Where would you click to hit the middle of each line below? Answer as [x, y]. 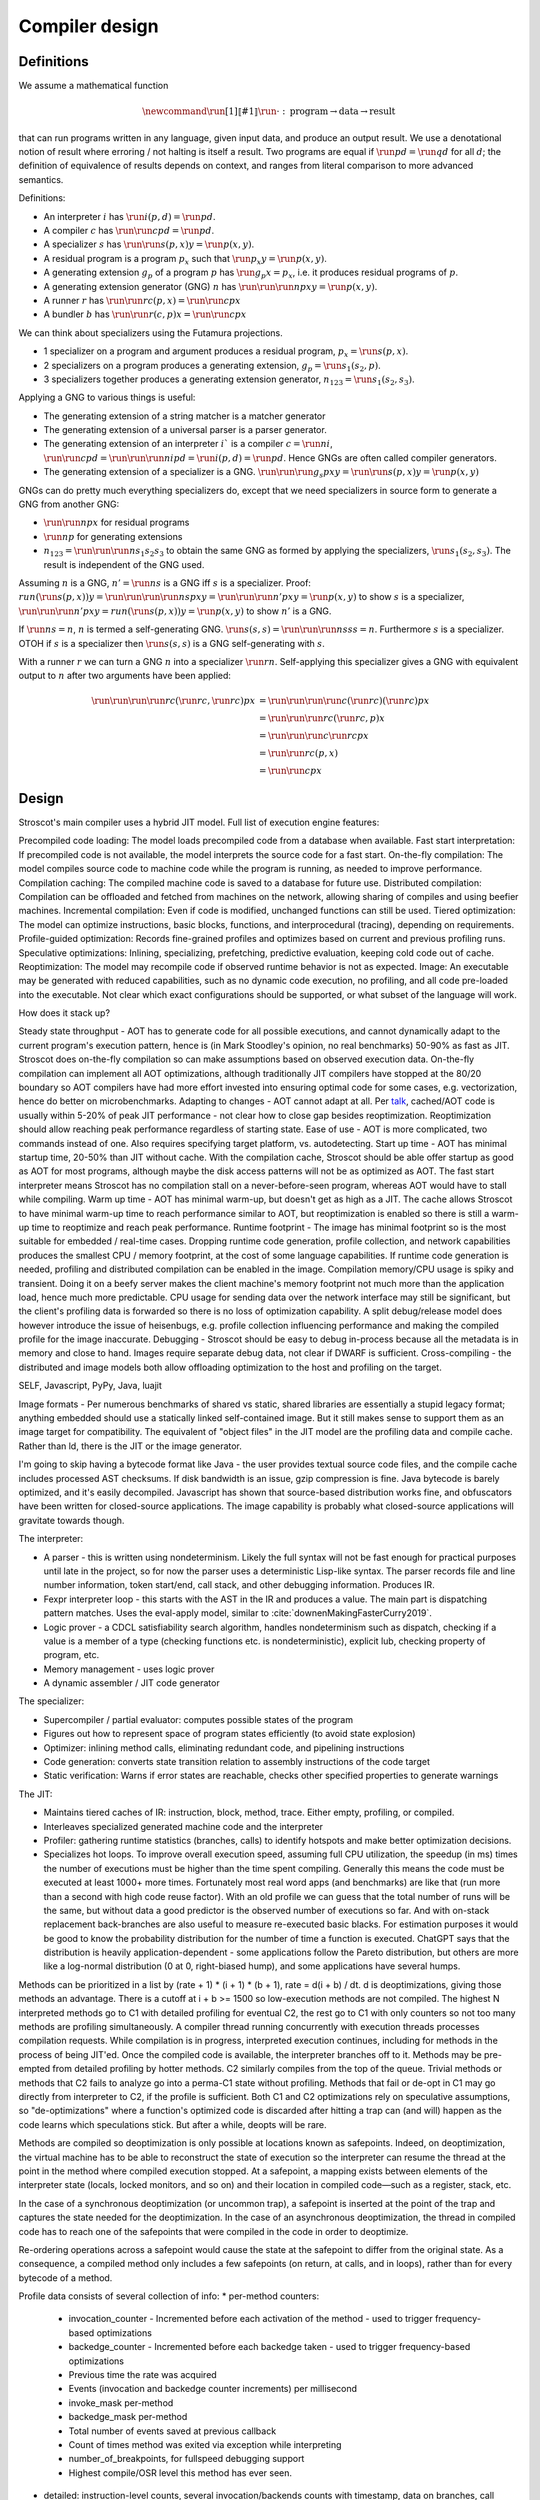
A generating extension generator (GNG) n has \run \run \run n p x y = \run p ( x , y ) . [210, 286]
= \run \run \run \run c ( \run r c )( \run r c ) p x [344, 700]
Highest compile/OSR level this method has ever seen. [180, 2472]
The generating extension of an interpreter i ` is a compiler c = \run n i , [188, 444]
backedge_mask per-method [128, 2417]
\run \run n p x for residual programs [116, 522]
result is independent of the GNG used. [124, 564]
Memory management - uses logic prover [129, 1669]
